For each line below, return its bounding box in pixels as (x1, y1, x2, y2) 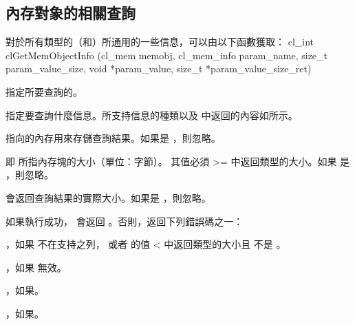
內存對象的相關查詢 (6, 2, 136, 23)
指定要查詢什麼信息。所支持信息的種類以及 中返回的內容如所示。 (6, 107, 298, 122)
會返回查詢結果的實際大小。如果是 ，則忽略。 (6, 190, 211, 205)
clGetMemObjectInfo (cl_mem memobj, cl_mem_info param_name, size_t (6, 48, 328, 62)
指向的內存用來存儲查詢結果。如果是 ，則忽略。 (6, 131, 221, 145)
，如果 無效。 (6, 260, 67, 274)
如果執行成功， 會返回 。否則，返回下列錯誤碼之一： (6, 213, 244, 228)
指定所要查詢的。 (6, 84, 83, 98)
